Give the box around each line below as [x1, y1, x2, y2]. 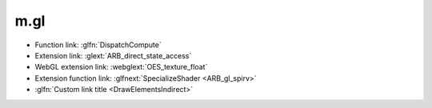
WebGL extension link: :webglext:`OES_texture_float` [34, 62, 208, 72]
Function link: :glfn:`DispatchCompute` [34, 40, 162, 50]
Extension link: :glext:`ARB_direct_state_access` [34, 50, 192, 60]
